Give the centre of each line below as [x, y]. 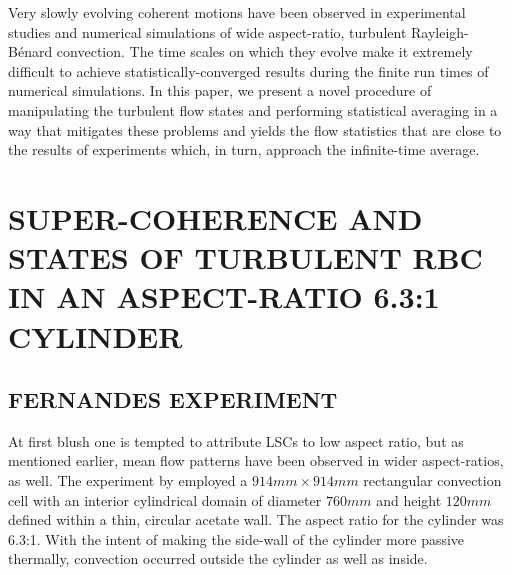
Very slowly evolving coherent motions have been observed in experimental [237, 12]
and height [409, 499]
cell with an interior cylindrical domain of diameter [165, 499]
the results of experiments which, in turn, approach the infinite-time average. [244, 149]
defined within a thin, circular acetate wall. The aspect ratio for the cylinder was [256, 519]
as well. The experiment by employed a [128, 480]
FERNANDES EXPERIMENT [173, 399]
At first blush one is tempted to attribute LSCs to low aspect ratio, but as [236, 440]
